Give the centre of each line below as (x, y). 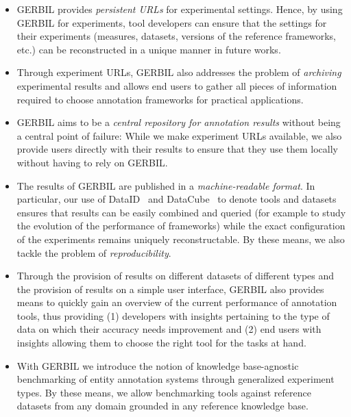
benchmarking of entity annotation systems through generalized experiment (175, 379)
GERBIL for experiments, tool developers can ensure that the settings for (172, 22)
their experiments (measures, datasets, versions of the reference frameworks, (177, 36)
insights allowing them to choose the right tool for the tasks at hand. (161, 343)
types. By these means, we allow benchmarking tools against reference (164, 392)
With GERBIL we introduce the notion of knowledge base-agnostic (158, 365)
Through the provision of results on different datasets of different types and (175, 276)
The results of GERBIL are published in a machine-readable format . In (166, 185)
